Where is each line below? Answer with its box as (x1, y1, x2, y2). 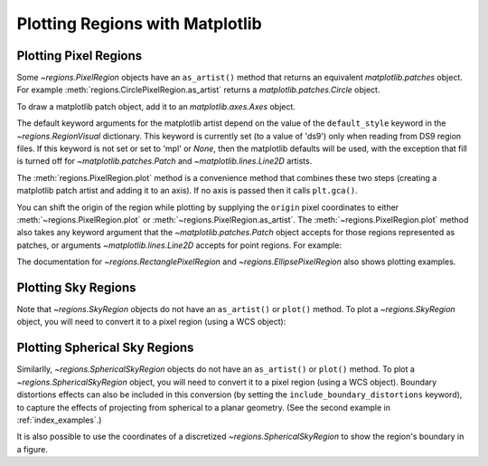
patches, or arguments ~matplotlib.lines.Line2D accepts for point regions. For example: (16, 240, 343, 251)
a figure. (16, 443, 49, 454)
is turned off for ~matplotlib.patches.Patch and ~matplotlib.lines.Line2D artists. (16, 156, 313, 166)
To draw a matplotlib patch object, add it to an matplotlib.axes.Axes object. (16, 100, 296, 112)
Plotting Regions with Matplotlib (16, 14, 262, 33)
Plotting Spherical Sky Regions (16, 340, 194, 356)
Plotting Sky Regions (16, 280, 136, 295)
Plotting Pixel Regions (16, 48, 143, 63)
